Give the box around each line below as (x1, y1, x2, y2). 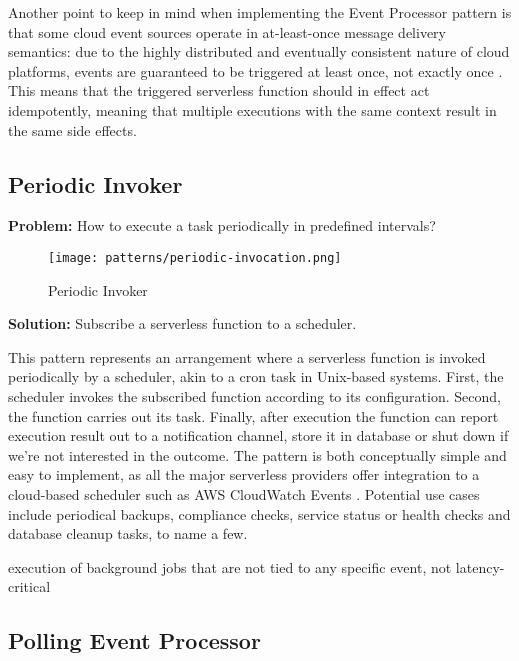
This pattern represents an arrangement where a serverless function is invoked (8, 346, 486, 367)
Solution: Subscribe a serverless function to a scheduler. (8, 313, 357, 334)
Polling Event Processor (8, 625, 261, 656)
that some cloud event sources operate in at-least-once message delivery (8, 21, 446, 42)
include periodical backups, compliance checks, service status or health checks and (8, 503, 511, 524)
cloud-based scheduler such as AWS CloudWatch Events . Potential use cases (8, 483, 480, 504)
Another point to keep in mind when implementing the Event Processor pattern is (8, 2, 512, 22)
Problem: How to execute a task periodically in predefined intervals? (8, 215, 436, 236)
